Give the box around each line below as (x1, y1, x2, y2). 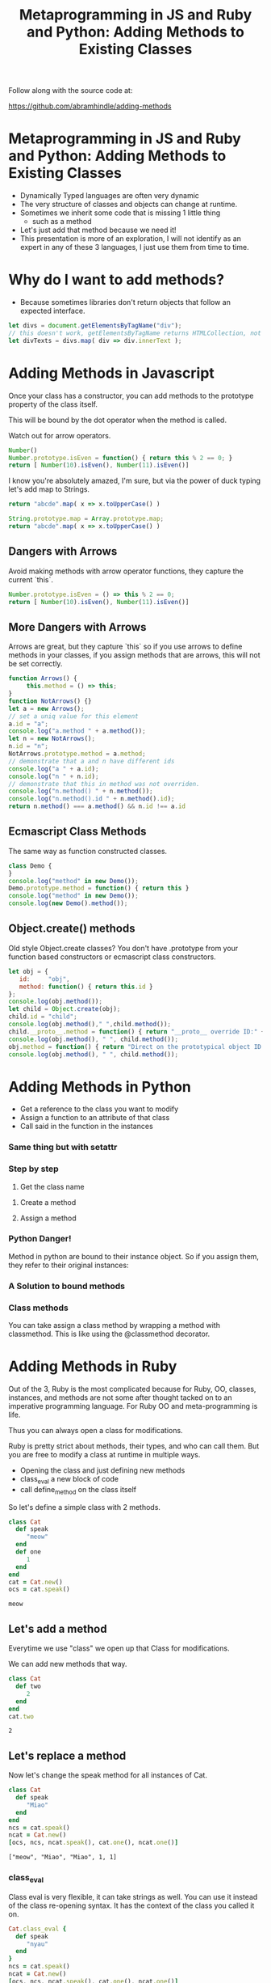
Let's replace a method (8, 1748, 127, 1762)
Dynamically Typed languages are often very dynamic (19, 191, 200, 201)
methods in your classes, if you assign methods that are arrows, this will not (8, 650, 261, 660)
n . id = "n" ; (8, 742, 48, 750)
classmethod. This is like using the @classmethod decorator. (8, 1329, 211, 1339)
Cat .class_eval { (8, 1925, 67, 1933)
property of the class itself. (8, 399, 98, 409)
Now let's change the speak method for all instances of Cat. (8, 1770, 208, 1780)
